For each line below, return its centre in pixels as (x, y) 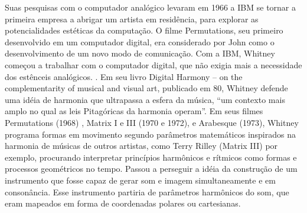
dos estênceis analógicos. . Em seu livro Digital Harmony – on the (124, 76)
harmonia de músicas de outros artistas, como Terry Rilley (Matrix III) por (141, 146)
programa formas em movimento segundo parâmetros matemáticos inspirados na (150, 134)
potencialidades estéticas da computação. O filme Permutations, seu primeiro (144, 30)
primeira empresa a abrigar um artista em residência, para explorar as (132, 19)
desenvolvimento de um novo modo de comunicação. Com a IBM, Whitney (140, 53)
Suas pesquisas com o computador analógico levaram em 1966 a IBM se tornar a (151, 7)
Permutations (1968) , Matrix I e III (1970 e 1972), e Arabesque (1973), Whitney (152, 122)
